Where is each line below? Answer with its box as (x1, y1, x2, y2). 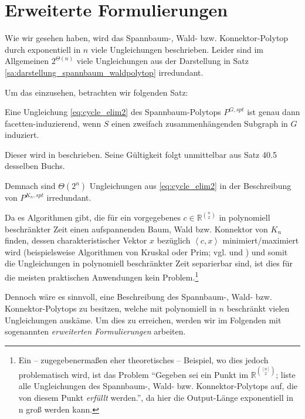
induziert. (5, 129, 39, 141)
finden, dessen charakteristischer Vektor (5, 234, 147, 246)
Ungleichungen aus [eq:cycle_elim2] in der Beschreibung (89, 180, 292, 192)
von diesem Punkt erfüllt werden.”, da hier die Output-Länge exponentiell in (18, 391, 293, 403)
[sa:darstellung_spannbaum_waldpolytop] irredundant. (5, 66, 204, 78)
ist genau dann (247, 106, 300, 118)
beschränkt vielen (226, 302, 290, 314)
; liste (276, 368, 296, 380)
